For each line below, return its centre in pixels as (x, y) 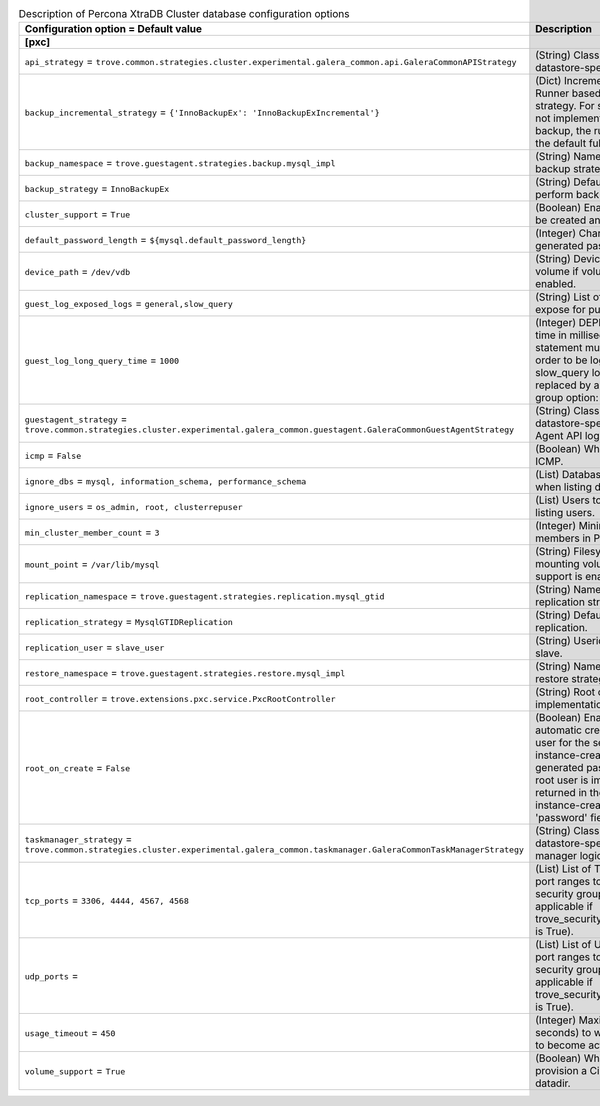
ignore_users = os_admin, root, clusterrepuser (134, 507)
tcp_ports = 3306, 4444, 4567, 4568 (106, 900)
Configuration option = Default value (113, 29)
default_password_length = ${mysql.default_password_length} (165, 240)
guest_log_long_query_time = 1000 (102, 360)
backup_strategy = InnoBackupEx (97, 188)
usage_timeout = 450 (70, 1033)
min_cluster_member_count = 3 (92, 532)
